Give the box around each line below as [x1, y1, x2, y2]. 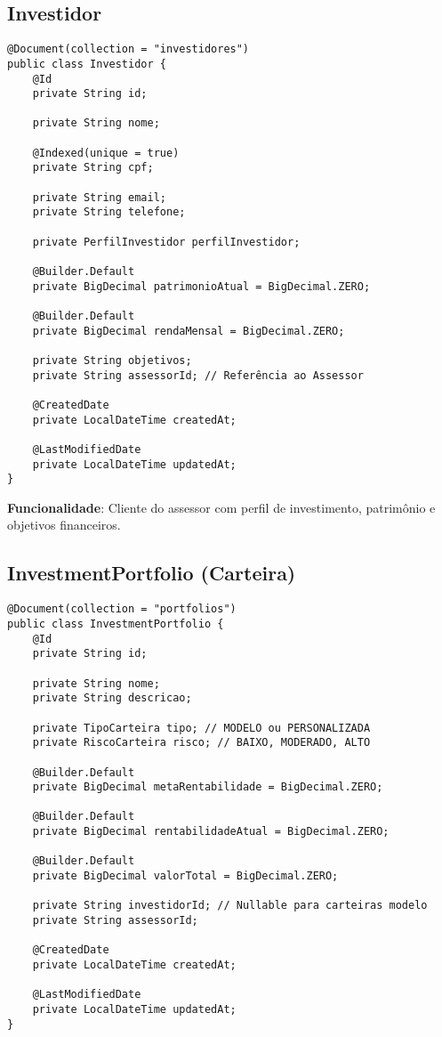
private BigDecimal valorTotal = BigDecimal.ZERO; [32, 870, 339, 883]
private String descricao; [32, 692, 192, 705]
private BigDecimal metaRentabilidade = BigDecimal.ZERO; [32, 781, 383, 794]
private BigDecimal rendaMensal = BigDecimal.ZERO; [32, 324, 345, 337]
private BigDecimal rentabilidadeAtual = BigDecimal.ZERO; [32, 825, 390, 839]
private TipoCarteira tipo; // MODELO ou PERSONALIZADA [32, 721, 371, 734]
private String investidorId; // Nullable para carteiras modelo [32, 899, 428, 912]
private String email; [32, 190, 166, 204]
